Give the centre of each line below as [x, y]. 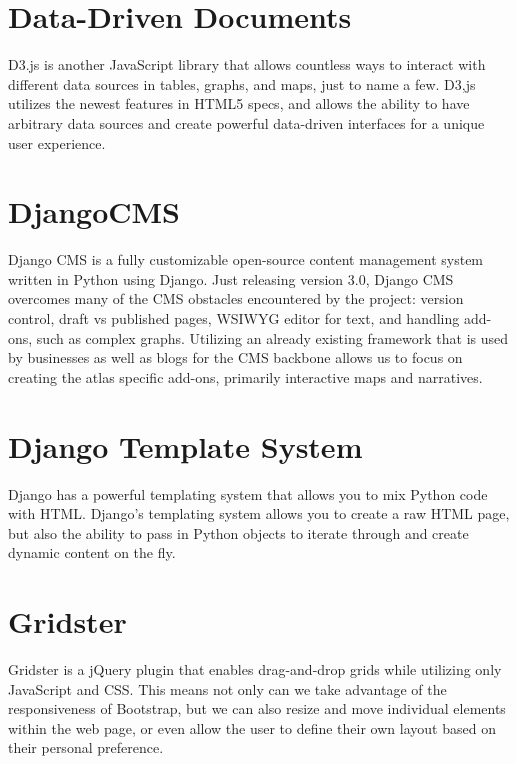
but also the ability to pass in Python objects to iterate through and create [238, 532]
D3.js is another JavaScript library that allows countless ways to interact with [247, 64]
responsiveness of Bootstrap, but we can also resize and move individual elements [257, 708]
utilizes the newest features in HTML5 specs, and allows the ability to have [239, 103]
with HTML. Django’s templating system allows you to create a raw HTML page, [259, 513]
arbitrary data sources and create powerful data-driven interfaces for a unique [246, 122]
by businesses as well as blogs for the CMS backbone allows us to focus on [235, 357]
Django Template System [185, 445]
